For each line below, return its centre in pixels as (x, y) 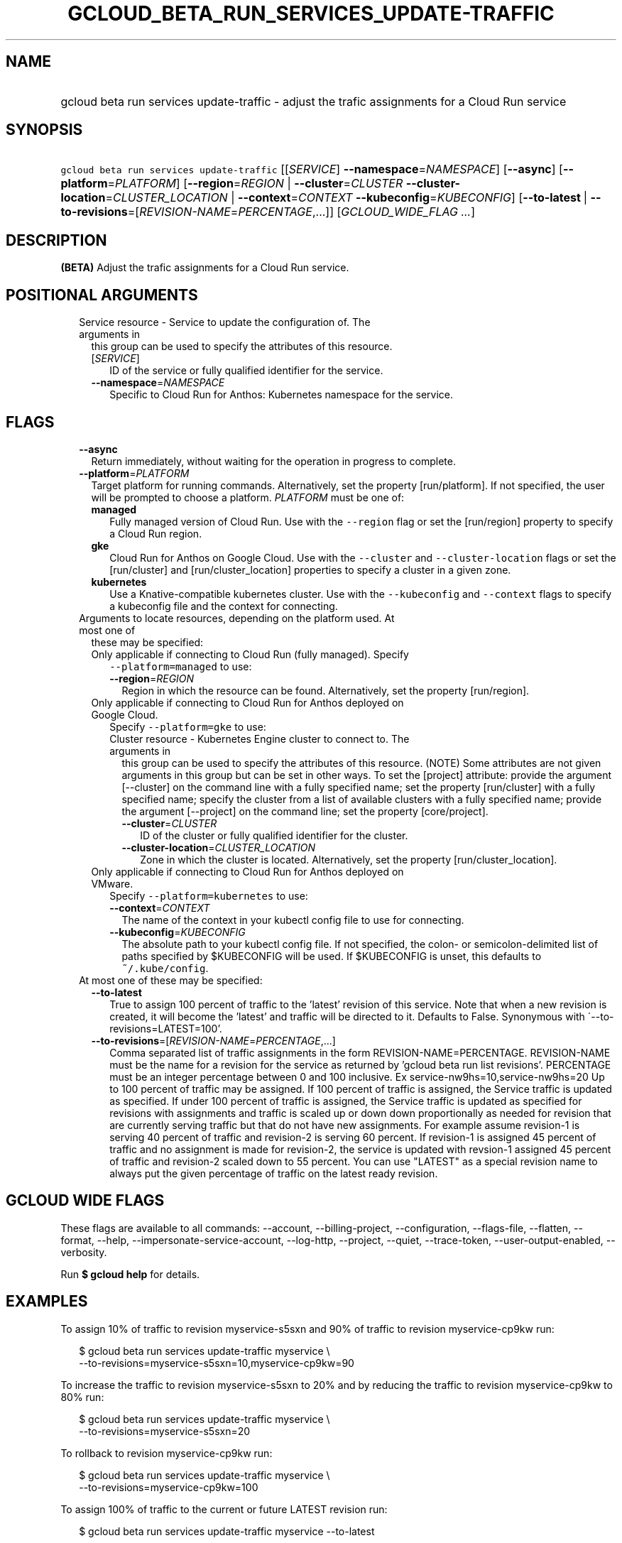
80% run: (82, 1397)
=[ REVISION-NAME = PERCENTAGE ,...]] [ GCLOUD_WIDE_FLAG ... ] (301, 212)
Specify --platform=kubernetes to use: (209, 895)
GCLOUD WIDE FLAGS (85, 1201)
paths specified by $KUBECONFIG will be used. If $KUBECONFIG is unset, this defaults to (332, 956)
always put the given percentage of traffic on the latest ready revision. (274, 1173)
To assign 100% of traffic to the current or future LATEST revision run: (224, 1509)
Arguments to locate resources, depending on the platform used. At (237, 618)
